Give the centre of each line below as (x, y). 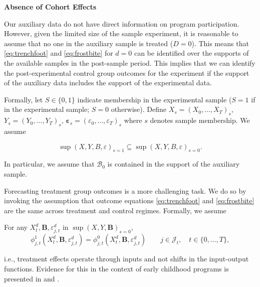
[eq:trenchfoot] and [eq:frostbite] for (59, 53)
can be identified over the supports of (191, 53)
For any (16, 227)
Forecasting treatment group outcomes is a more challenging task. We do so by (125, 190)
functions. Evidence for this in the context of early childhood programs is (116, 269)
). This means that (220, 43)
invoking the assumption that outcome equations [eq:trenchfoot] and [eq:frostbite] (129, 200)
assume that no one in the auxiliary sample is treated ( (89, 43)
